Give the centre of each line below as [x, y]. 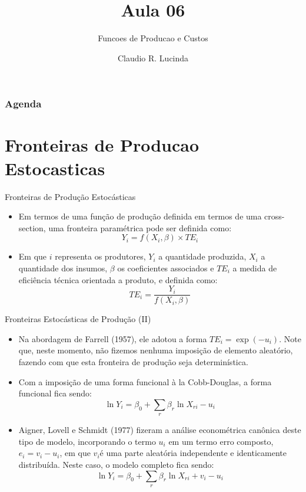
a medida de [255, 268]
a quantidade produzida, [202, 256]
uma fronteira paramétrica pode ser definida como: [140, 227]
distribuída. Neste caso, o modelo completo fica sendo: [116, 464]
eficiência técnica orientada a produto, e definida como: [118, 279]
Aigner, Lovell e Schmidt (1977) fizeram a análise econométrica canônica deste [160, 430]
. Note [290, 338]
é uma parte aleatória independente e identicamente [193, 453]
